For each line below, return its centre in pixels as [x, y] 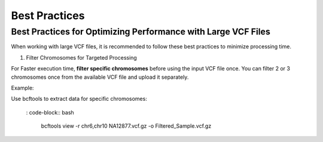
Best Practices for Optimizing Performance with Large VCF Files [141, 32]
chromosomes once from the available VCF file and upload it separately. [100, 77]
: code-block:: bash [50, 112]
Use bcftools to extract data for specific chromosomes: [79, 99]
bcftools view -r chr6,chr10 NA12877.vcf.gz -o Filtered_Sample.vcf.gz [126, 126]
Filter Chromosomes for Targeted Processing [81, 57]
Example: [22, 88]
